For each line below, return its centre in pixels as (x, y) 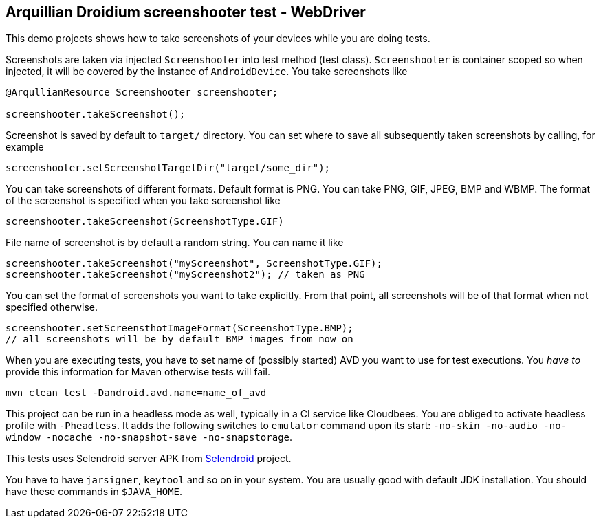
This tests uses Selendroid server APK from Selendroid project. (149, 459)
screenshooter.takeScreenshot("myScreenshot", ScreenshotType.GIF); (194, 264)
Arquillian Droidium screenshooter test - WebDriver (186, 12)
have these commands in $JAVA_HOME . (94, 492)
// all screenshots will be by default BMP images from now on (179, 339)
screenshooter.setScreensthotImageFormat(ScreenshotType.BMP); (179, 328)
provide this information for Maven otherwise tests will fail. (138, 372)
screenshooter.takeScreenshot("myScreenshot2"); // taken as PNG (185, 275)
